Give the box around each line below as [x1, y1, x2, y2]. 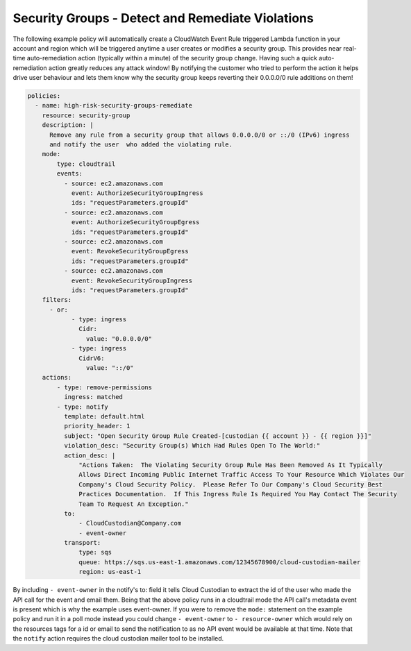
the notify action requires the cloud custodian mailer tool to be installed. [12, 634, 224, 643]
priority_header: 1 [63, 422, 131, 430]
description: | [42, 121, 94, 129]
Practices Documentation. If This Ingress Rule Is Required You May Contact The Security [78, 490, 397, 498]
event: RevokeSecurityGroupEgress [71, 247, 189, 255]
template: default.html [63, 412, 145, 420]
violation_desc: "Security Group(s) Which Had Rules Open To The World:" [63, 441, 321, 450]
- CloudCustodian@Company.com [78, 519, 182, 527]
